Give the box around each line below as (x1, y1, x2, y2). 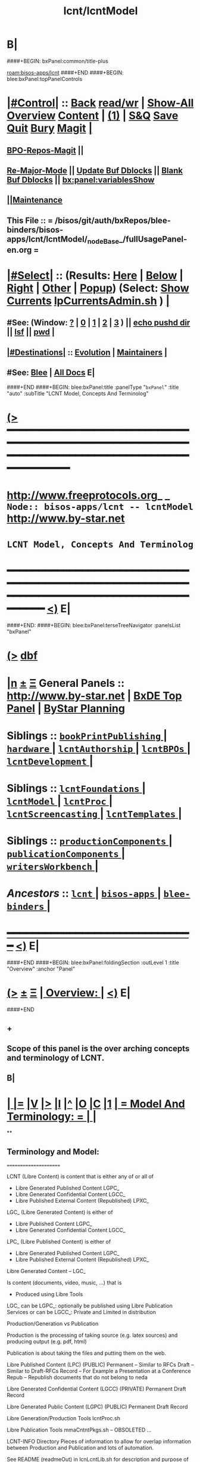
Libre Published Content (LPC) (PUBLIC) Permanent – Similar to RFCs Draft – (7, 1361, 194, 1368)
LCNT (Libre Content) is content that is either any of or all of (7, 1173, 154, 1180)
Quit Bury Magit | (7, 122, 93, 135)
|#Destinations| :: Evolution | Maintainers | (7, 347, 167, 357)
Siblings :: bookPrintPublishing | (7, 729, 167, 742)
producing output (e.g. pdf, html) (7, 1338, 87, 1345)
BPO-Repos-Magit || (7, 145, 84, 156)
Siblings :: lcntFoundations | (7, 781, 146, 795)
